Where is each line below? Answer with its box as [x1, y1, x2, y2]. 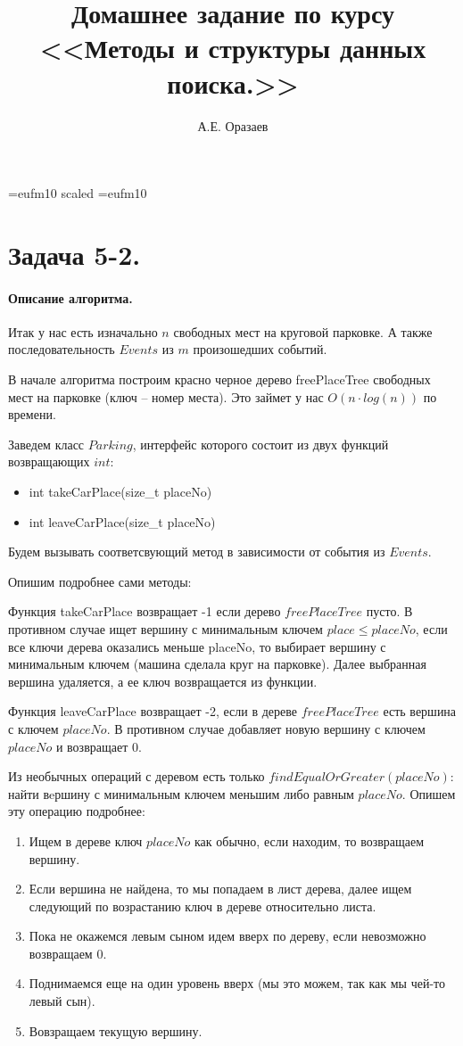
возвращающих [8, 452, 90, 471]
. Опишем [401, 784, 456, 803]
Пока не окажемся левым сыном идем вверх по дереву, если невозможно [29, 927, 426, 945]
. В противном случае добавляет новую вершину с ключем [106, 719, 426, 737]
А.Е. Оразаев [197, 116, 269, 135]
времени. [8, 405, 56, 424]
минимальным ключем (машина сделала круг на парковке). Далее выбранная [8, 655, 426, 673]
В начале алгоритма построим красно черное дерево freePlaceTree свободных [8, 370, 431, 389]
